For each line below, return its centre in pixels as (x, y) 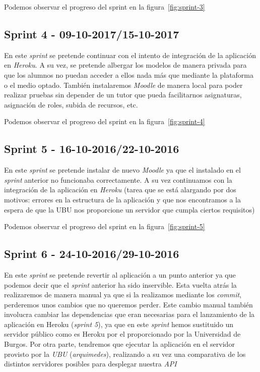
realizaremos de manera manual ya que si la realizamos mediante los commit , (123, 295)
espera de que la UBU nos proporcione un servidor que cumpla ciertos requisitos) (129, 209)
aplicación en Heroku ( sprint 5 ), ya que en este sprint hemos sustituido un (119, 324)
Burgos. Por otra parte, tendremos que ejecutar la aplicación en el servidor (119, 344)
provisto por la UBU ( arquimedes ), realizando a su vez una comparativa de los (125, 354)
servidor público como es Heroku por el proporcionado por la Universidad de (122, 334)
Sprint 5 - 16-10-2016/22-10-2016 (92, 149)
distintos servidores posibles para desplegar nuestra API (90, 364)
